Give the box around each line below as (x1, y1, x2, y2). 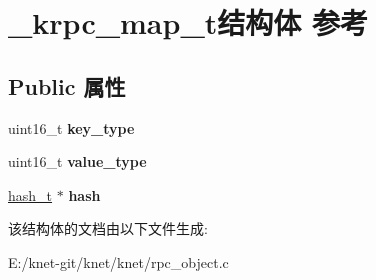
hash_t (8, 184, 53, 205)
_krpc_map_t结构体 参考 (8, 2, 368, 43)
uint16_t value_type (8, 151, 147, 172)
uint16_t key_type (8, 117, 135, 138)
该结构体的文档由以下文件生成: (8, 218, 208, 239)
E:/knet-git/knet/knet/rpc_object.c (8, 251, 229, 272)
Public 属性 (8, 70, 126, 101)
